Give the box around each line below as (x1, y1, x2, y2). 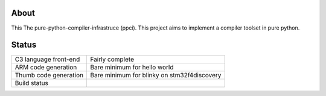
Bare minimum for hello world (90, 63, 174, 72)
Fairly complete (90, 55, 135, 63)
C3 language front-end (14, 55, 80, 63)
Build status (14, 79, 48, 88)
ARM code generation (14, 63, 77, 72)
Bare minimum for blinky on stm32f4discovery (90, 71, 222, 80)
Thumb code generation (14, 71, 84, 80)
